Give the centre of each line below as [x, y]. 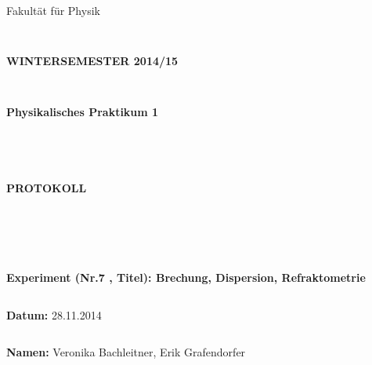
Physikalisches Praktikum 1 [83, 111]
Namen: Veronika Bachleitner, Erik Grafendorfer [126, 352]
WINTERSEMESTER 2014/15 [92, 61]
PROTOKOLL [47, 188]
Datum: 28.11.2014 [54, 314]
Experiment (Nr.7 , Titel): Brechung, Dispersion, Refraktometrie [186, 277]
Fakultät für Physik [53, 10]
